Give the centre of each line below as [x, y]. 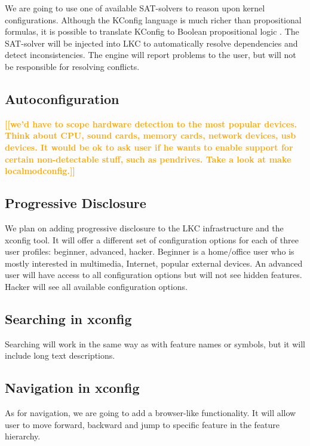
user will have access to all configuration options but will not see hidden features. [154, 275]
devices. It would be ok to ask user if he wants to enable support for [149, 147]
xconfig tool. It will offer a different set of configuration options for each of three [152, 239]
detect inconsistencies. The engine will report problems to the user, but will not [151, 55]
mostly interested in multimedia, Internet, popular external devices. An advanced [154, 263]
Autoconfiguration [62, 98]
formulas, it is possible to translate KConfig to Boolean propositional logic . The [152, 31]
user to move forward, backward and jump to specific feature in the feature [142, 424]
